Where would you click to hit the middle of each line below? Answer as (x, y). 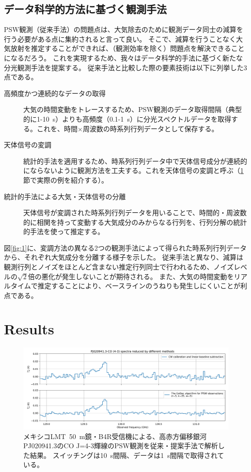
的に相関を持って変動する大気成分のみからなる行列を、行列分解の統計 (135, 222)
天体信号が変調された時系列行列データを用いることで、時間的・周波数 (135, 212)
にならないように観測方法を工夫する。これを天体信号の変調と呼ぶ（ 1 (133, 170)
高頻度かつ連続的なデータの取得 (55, 93)
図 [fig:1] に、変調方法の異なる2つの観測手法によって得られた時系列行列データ (125, 247)
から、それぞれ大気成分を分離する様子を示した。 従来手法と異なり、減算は (124, 257)
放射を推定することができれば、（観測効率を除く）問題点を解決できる (121, 48)
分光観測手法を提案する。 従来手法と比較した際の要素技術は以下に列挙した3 (125, 67)
